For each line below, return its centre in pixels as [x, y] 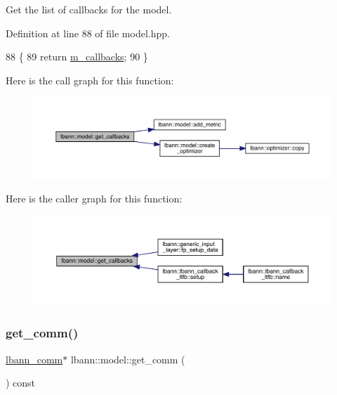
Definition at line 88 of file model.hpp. [88, 33]
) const [21, 383]
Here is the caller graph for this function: [94, 199]
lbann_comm [34, 359]
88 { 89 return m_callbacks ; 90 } [77, 57]
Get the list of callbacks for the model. [89, 9]
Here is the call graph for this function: [90, 80]
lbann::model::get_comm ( [128, 359]
